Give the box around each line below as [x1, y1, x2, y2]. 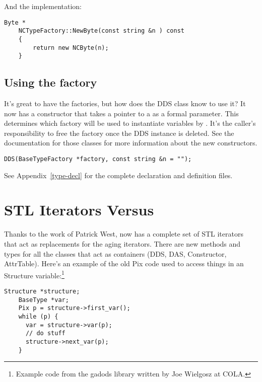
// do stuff [25, 330, 65, 337]
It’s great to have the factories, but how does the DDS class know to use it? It [4, 98, 246, 109]
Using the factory [4, 74, 97, 90]
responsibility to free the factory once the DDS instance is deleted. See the [4, 127, 234, 138]
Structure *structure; [4, 288, 80, 295]
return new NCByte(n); [33, 44, 109, 51]
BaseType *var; [18, 296, 69, 303]
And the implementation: [4, 1, 82, 11]
